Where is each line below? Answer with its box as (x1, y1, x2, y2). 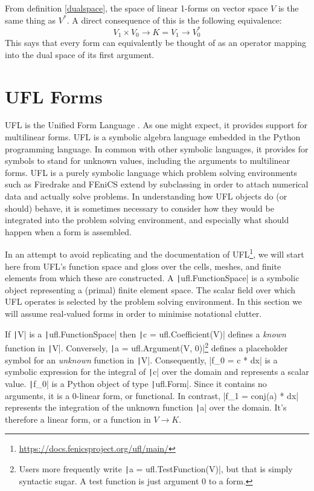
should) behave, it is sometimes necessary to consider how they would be (5, 201, 274, 214)
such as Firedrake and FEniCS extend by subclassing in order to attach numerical (5, 178, 309, 190)
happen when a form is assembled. (5, 225, 132, 238)
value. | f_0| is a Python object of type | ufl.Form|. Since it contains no (5, 377, 267, 389)
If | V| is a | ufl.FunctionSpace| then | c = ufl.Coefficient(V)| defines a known (5, 327, 286, 340)
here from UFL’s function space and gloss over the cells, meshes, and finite (5, 259, 281, 272)
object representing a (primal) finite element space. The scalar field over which (5, 283, 296, 296)
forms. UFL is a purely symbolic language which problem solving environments (5, 166, 297, 178)
